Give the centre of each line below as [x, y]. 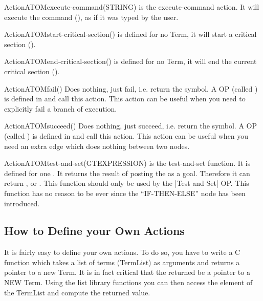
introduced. [22, 203]
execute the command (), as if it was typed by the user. [91, 17]
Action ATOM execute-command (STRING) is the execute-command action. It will [132, 7]
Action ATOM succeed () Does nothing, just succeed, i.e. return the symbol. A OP [130, 126]
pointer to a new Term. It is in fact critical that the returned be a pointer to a [127, 272]
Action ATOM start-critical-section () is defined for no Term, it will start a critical [130, 34]
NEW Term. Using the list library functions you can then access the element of [128, 282]
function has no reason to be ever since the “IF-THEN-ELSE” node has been [125, 193]
